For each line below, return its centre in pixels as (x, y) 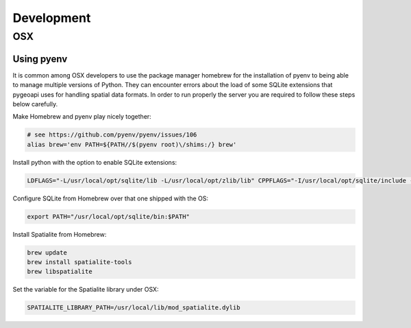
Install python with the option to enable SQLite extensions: (95, 162)
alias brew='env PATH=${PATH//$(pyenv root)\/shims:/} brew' (132, 144)
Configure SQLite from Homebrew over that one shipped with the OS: (111, 198)
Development (52, 18)
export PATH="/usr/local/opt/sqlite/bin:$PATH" (108, 216)
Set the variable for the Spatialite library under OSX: (86, 290)
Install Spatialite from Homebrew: (60, 234)
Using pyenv (40, 59)
